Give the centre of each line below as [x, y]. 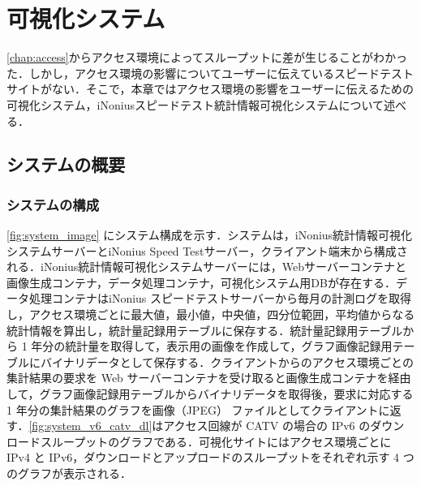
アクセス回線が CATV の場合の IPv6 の [267, 426]
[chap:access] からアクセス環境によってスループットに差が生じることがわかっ [207, 57]
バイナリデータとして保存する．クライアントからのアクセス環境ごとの [227, 361]
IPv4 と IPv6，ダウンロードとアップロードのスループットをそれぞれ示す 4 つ [210, 457]
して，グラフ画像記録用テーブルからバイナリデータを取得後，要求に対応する [210, 394]
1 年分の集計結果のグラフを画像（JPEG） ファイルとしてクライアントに [198, 409]
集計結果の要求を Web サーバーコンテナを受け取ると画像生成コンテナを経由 [209, 378]
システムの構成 [53, 204]
